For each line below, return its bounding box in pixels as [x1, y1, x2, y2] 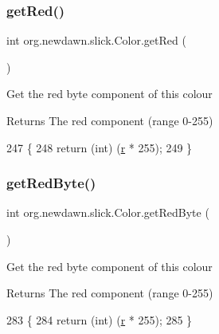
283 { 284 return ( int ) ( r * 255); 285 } [6, 311, 193, 328]
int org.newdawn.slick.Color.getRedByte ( [6, 204, 209, 221]
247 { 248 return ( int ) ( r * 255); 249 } [6, 139, 193, 155]
